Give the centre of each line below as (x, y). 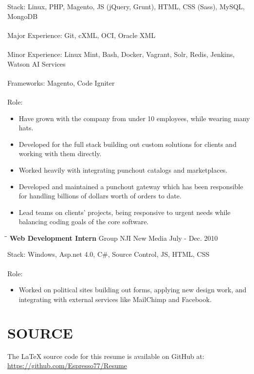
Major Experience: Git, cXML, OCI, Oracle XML (82, 35)
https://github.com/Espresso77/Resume (67, 365)
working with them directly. (60, 153)
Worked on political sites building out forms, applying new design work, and (133, 290)
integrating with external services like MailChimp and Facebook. (115, 299)
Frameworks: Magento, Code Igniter (61, 82)
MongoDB (23, 16)
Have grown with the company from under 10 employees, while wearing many (134, 118)
